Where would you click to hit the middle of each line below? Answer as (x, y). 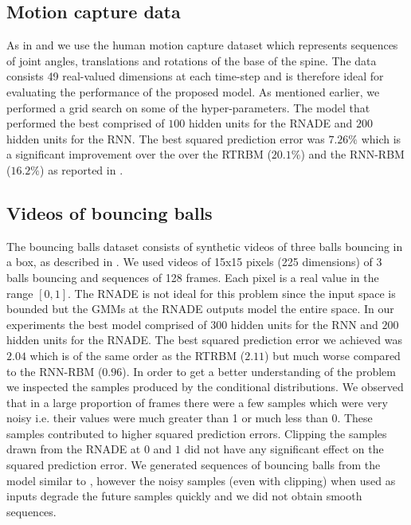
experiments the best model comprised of (107, 324)
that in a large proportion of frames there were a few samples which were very (197, 402)
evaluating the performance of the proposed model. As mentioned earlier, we (193, 91)
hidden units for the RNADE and (270, 123)
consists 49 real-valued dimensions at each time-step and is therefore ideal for (195, 76)
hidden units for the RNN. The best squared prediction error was (166, 138)
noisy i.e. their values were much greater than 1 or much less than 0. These (190, 418)
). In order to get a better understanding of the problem (259, 371)
